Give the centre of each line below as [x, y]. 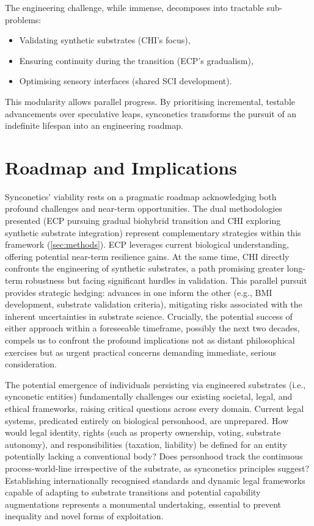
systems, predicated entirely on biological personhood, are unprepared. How [147, 420]
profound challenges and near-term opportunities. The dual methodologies [144, 208]
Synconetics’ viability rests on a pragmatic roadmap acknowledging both [141, 196]
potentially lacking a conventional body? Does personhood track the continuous [154, 456]
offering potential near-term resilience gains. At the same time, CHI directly [147, 256]
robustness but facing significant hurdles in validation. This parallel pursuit [166, 280]
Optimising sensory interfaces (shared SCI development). [126, 81]
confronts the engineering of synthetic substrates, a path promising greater [144, 268]
